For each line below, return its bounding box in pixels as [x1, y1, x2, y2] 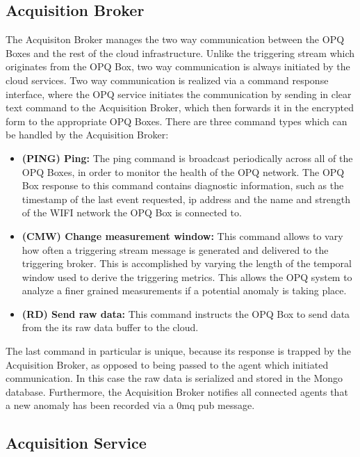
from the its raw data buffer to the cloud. [22, 320, 199, 335]
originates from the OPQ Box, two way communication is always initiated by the [6, 59, 350, 74]
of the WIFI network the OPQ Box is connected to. [22, 205, 242, 220]
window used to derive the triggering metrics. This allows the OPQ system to [22, 269, 352, 284]
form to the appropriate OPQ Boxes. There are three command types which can [6, 113, 347, 128]
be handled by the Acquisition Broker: [6, 127, 169, 142]
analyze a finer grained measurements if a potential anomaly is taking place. [22, 283, 347, 298]
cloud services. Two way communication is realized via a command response [6, 72, 329, 87]
